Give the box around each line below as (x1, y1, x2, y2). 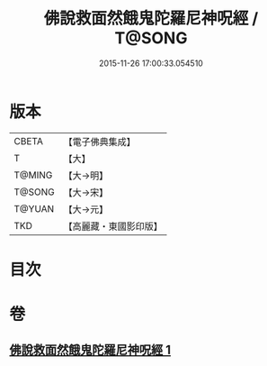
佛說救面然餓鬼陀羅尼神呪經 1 (9, 343, 172, 358)
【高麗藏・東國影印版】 (63, 220, 164, 233)
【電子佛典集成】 (63, 135, 137, 148)
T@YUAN (13, 202, 55, 215)
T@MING (13, 169, 53, 181)
